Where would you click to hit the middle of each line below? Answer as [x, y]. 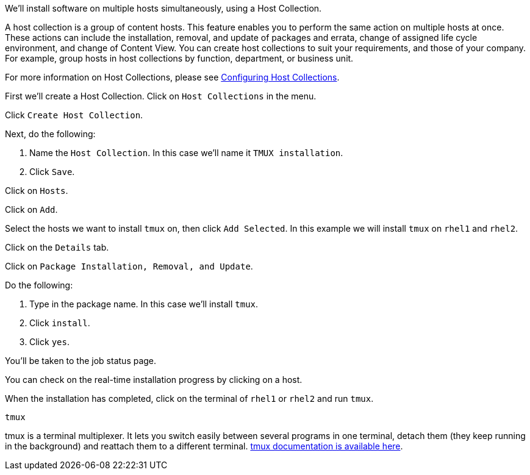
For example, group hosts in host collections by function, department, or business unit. [179, 58]
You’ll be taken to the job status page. [81, 361]
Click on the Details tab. [57, 247]
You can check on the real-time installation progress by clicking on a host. [154, 380]
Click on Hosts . [37, 191]
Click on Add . [31, 209]
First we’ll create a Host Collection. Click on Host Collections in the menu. [161, 96]
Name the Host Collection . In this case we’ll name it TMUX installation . [186, 153]
